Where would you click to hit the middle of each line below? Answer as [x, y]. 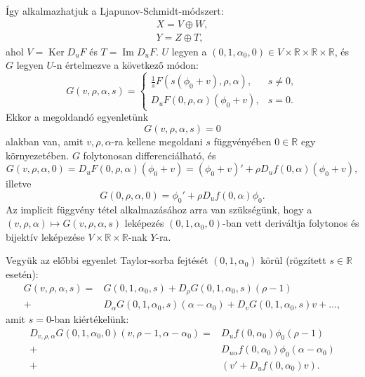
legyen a [189, 51]
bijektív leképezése [45, 236]
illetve [19, 184]
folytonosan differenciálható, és [150, 155]
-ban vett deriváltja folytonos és [291, 223]
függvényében [243, 141]
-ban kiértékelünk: [90, 319]
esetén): [22, 273]
